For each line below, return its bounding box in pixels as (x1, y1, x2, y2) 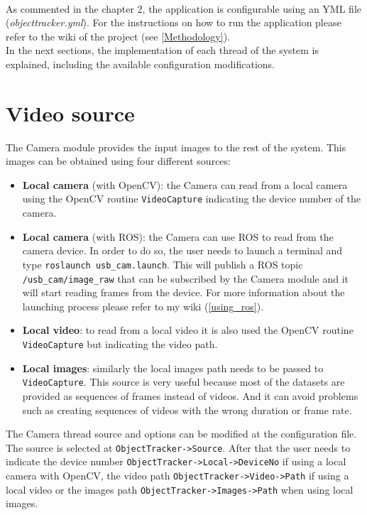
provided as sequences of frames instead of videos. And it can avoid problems (22, 388, 358, 403)
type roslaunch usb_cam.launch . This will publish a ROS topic (22, 256, 303, 271)
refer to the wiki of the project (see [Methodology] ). (6, 28, 230, 43)
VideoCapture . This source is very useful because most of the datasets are (22, 374, 345, 389)
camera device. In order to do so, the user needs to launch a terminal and (22, 243, 343, 258)
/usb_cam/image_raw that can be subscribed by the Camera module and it (22, 271, 349, 286)
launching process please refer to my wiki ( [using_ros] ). (22, 298, 264, 313)
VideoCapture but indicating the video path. (22, 337, 218, 351)
